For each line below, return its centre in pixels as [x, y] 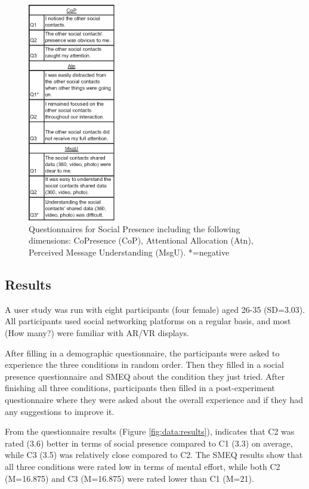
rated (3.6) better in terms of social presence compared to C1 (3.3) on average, [149, 443]
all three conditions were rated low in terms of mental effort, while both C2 [143, 466]
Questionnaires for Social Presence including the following [135, 228]
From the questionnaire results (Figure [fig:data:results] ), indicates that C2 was [150, 431]
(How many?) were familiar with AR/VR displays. [97, 332]
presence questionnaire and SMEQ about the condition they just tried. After [145, 376]
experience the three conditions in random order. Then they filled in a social [144, 365]
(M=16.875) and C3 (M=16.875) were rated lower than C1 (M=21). [129, 478]
